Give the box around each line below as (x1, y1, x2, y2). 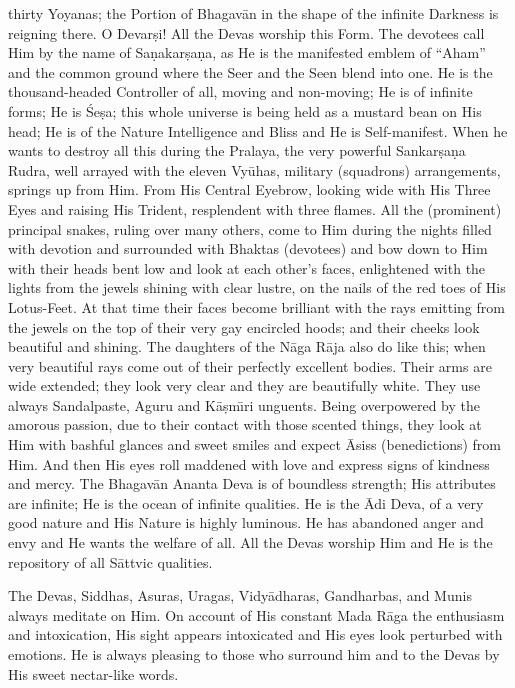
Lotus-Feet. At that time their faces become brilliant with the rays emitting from (8, 296, 505, 317)
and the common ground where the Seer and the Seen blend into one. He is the (8, 61, 493, 82)
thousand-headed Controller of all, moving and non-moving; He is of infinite (8, 81, 473, 102)
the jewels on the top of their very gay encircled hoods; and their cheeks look (8, 316, 480, 337)
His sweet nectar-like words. (8, 663, 179, 684)
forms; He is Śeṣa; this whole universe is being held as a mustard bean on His (8, 100, 482, 121)
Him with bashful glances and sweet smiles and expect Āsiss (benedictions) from (8, 434, 502, 455)
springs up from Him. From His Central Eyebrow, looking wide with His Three (8, 179, 491, 200)
